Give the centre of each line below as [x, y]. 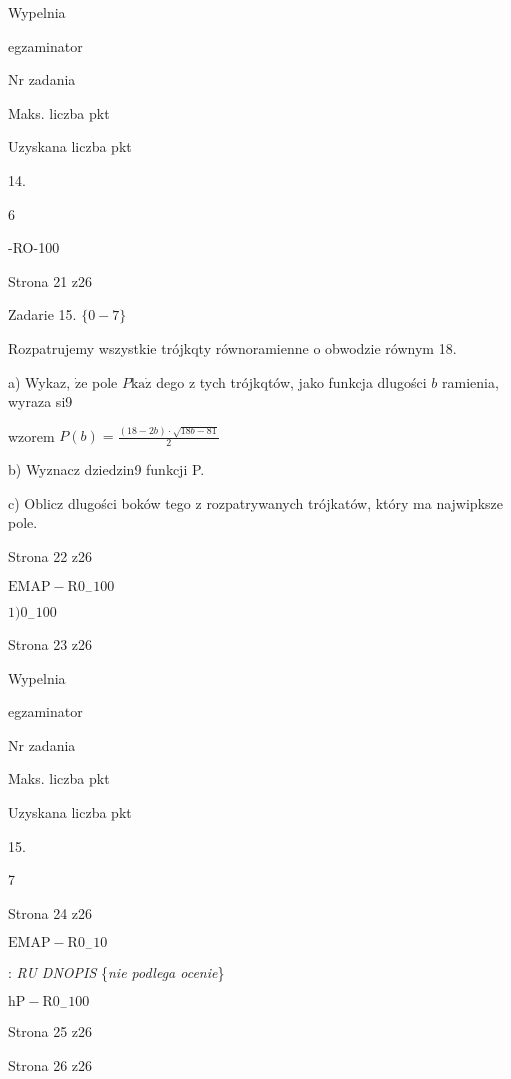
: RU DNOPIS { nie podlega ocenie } [116, 971]
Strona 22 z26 [50, 556]
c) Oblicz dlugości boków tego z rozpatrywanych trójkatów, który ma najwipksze [255, 502]
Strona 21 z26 [50, 280]
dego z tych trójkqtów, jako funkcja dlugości [291, 381]
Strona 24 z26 [50, 912]
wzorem [31, 435]
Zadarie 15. [42, 314]
